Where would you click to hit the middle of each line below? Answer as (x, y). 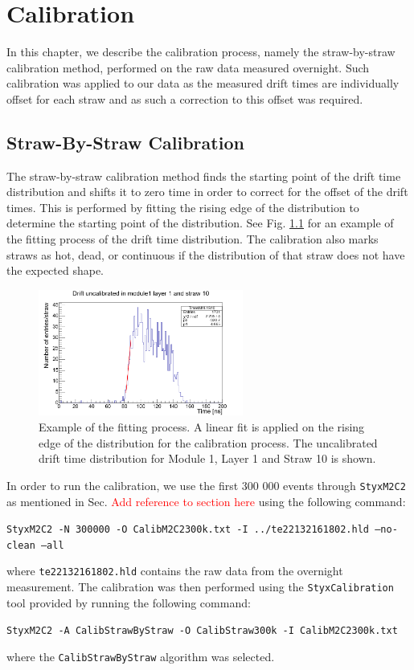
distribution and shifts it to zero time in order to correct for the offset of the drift (207, 192)
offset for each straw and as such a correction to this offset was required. (185, 98)
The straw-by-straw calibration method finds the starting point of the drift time (204, 176)
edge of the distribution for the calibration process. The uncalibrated (208, 442)
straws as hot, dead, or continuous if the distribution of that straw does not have (206, 254)
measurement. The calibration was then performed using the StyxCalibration (200, 587)
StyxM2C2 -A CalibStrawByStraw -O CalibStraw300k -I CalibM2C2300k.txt (202, 631)
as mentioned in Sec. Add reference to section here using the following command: (206, 501)
